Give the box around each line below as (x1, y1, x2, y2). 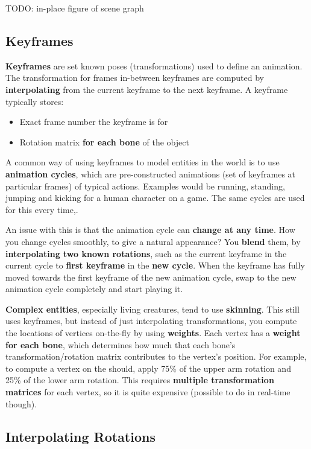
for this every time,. (5, 203, 78, 215)
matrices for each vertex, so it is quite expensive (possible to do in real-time (5, 386, 291, 398)
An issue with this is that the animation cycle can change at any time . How (5, 223, 295, 236)
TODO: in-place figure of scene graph (5, 2, 144, 14)
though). (5, 397, 37, 410)
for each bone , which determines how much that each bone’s (5, 338, 236, 351)
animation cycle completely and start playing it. (5, 282, 183, 295)
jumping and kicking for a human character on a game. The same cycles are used (5, 191, 305, 204)
